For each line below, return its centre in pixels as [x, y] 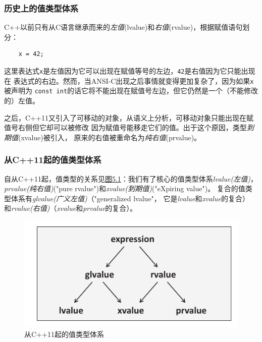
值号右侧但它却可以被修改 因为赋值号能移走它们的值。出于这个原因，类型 [125, 127]
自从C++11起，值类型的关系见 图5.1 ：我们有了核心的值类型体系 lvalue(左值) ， [131, 178]
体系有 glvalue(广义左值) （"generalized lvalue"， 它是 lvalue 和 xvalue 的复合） [130, 198]
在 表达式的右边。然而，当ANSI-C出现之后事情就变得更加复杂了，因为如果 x [129, 80]
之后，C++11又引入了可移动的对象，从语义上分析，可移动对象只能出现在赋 [129, 117]
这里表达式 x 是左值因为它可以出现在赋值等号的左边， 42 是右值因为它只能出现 [130, 71]
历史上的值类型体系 [41, 8]
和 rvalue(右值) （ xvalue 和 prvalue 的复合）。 [71, 208]
